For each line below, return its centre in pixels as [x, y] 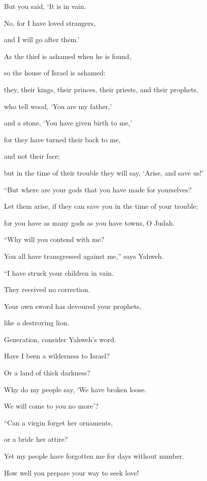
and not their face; [32, 156]
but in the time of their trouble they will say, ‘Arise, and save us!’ [104, 172]
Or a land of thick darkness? [47, 373]
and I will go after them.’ [42, 39]
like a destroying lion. [37, 323]
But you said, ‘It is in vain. [45, 6]
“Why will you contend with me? [54, 239]
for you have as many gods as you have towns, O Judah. [89, 222]
